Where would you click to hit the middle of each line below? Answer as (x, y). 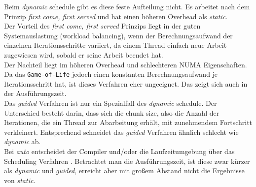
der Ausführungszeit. (35, 93)
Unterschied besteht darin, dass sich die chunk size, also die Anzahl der (112, 112)
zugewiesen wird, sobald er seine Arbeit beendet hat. (84, 54)
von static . (20, 180)
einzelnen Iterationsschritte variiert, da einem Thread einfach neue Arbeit (115, 45)
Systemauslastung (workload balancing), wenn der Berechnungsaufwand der (118, 35)
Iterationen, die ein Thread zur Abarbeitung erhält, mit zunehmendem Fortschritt (128, 122)
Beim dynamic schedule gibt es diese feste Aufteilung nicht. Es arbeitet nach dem (127, 6)
